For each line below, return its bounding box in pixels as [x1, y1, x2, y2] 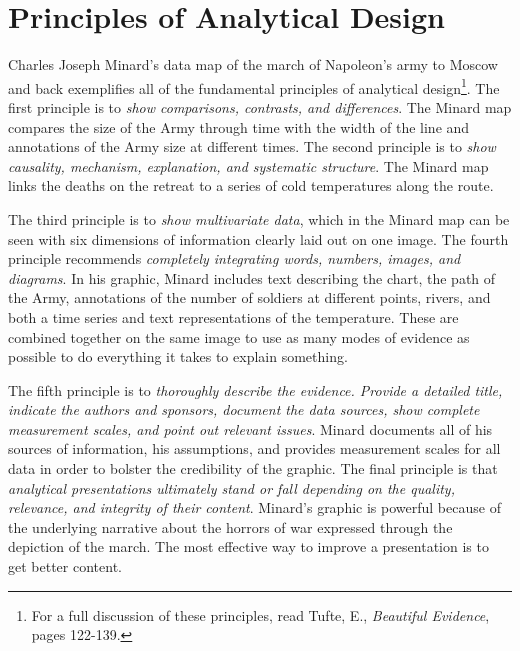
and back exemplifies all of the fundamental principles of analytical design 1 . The [8, 74, 500, 98]
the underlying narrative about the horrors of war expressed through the [8, 516, 453, 537]
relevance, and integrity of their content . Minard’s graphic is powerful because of [8, 497, 501, 518]
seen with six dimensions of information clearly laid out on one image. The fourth [8, 228, 509, 249]
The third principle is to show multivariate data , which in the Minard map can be [8, 208, 510, 229]
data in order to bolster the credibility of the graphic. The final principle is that [8, 458, 498, 479]
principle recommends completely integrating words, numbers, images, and [8, 248, 461, 269]
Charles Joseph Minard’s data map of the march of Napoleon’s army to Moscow [8, 54, 498, 75]
